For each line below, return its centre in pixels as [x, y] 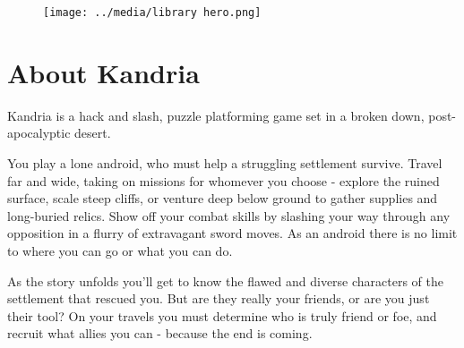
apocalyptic [39, 133]
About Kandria [103, 72]
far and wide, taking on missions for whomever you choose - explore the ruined [223, 180]
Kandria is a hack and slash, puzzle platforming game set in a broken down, [216, 115]
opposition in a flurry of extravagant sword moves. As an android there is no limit [232, 233]
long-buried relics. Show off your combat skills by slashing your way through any [229, 215]
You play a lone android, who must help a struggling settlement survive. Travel [225, 162]
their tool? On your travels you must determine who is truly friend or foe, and [222, 315]
